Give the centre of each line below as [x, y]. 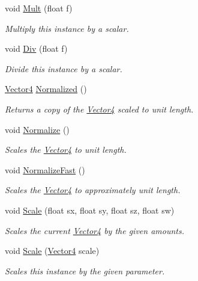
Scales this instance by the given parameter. [85, 270]
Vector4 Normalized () [46, 89]
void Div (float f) [36, 48]
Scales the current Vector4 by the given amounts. [94, 230]
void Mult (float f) [39, 8]
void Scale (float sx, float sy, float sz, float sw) [90, 210]
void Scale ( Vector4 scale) [52, 251]
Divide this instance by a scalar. [64, 68]
